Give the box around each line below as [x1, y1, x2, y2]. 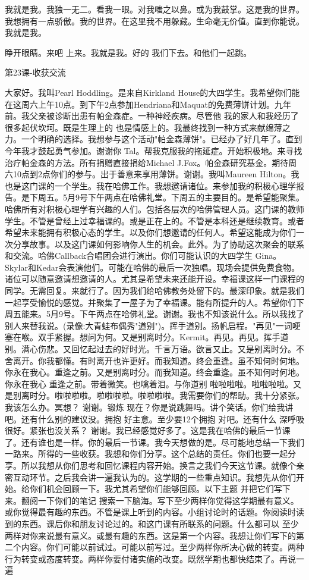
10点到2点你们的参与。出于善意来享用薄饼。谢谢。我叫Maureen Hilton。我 [12, 168, 299, 180]
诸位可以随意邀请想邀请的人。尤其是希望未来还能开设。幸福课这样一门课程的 [5, 272, 304, 285]
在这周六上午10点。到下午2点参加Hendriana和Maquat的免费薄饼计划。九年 [5, 98, 291, 110]
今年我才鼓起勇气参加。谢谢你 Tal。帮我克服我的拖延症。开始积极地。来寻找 [5, 144, 302, 156]
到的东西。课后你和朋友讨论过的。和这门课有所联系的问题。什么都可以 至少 [5, 517, 299, 529]
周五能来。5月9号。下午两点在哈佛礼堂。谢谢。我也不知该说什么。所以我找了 [5, 308, 304, 320]
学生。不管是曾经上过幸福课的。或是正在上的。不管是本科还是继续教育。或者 [5, 214, 304, 227]
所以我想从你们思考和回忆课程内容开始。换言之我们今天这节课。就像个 [21, 459, 296, 471]
